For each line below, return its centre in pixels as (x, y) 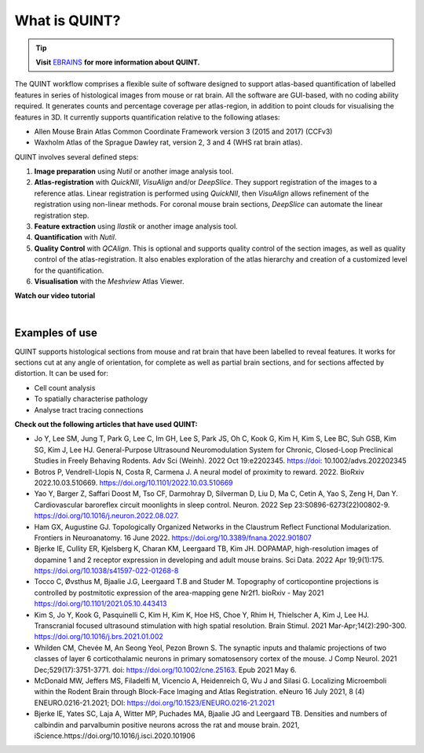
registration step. (62, 215)
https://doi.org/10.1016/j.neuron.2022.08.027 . (107, 516)
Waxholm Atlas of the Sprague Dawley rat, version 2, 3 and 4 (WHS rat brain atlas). (168, 142)
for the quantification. (69, 270)
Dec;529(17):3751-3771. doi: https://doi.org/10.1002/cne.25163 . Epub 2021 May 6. (165, 670)
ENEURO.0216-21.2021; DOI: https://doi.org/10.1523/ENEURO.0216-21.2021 (154, 703)
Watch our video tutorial (55, 296)
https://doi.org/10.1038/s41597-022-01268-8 (106, 571)
